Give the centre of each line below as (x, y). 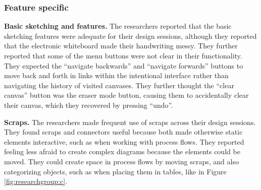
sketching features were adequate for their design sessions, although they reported (130, 36)
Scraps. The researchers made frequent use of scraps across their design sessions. (130, 122)
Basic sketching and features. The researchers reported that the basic (118, 26)
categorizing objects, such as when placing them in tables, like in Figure (115, 171)
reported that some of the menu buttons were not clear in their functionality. (123, 55)
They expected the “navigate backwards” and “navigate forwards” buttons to (124, 65)
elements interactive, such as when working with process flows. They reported (124, 141)
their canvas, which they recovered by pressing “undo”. (89, 105)
